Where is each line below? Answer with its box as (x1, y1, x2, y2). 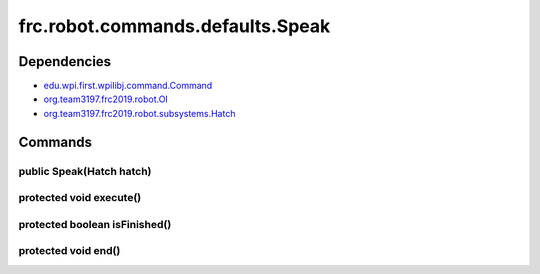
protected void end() (18, 244, 121, 258)
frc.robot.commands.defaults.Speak (18, 15, 331, 37)
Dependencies (18, 53, 112, 70)
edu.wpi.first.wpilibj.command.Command (43, 80, 213, 92)
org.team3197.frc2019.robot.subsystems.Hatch (43, 107, 236, 119)
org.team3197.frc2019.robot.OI (43, 93, 169, 105)
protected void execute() (18, 191, 142, 205)
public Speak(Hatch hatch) (18, 164, 152, 178)
